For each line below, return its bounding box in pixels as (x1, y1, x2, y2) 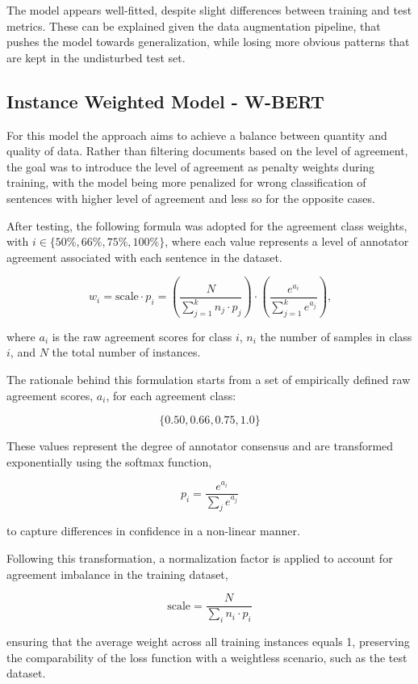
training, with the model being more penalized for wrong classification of (6, 174, 366, 191)
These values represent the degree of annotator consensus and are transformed (6, 437, 394, 454)
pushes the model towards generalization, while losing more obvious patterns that (6, 33, 410, 50)
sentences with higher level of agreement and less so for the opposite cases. (6, 189, 375, 206)
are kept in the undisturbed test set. (6, 49, 186, 65)
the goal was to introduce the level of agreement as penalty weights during (6, 158, 375, 175)
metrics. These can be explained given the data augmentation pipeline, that (6, 17, 381, 34)
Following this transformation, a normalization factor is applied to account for (6, 549, 393, 566)
